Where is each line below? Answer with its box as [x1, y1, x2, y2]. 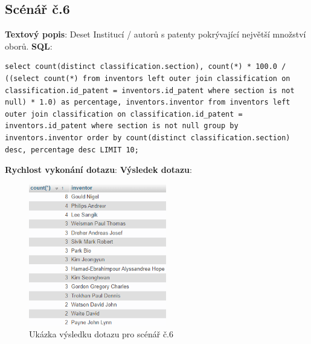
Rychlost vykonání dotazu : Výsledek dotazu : [5, 163, 192, 176]
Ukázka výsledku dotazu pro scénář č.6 [29, 328, 174, 340]
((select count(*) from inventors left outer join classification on [5, 74, 290, 83]
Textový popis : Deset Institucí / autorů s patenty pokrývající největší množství [5, 28, 306, 41]
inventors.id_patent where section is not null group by [5, 122, 239, 131]
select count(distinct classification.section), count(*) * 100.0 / [5, 62, 286, 71]
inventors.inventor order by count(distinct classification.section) [5, 133, 290, 142]
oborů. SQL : [5, 39, 53, 52]
